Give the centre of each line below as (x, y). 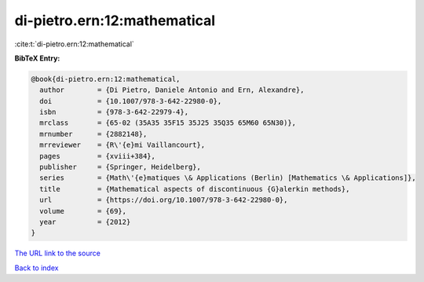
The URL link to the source (58, 253)
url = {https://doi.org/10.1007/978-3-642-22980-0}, (164, 200)
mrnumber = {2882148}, (93, 134)
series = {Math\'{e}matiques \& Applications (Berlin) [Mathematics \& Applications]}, (228, 178)
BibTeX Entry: (37, 58)
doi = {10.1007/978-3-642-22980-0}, (131, 101)
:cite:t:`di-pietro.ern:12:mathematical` (75, 44)
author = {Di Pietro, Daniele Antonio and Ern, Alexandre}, (172, 90)
